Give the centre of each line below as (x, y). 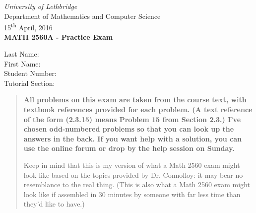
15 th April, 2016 (28, 27)
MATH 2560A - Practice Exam (59, 37)
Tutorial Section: (30, 83)
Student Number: (30, 73)
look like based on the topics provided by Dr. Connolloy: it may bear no (133, 175)
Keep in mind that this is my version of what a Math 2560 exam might (132, 165)
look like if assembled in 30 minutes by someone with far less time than (132, 194)
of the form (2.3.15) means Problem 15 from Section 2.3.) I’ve (132, 119)
